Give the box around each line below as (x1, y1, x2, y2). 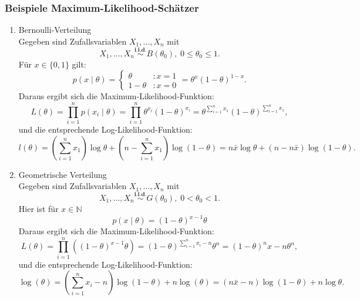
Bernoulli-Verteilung (18, 23, 92, 36)
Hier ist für (18, 202, 59, 214)
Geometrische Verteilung (18, 168, 107, 180)
